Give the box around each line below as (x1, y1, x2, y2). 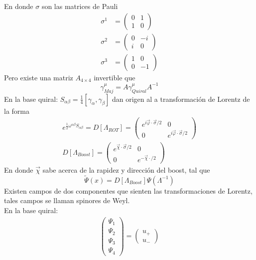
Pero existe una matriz (4, 72, 73, 82)
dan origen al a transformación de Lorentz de (112, 93, 250, 104)
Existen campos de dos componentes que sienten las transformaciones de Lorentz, (4, 185, 253, 196)
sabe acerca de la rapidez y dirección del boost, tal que (42, 165, 210, 175)
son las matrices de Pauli (41, 1, 118, 11)
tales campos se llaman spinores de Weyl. (4, 195, 130, 206)
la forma (4, 105, 29, 116)
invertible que (94, 72, 135, 82)
